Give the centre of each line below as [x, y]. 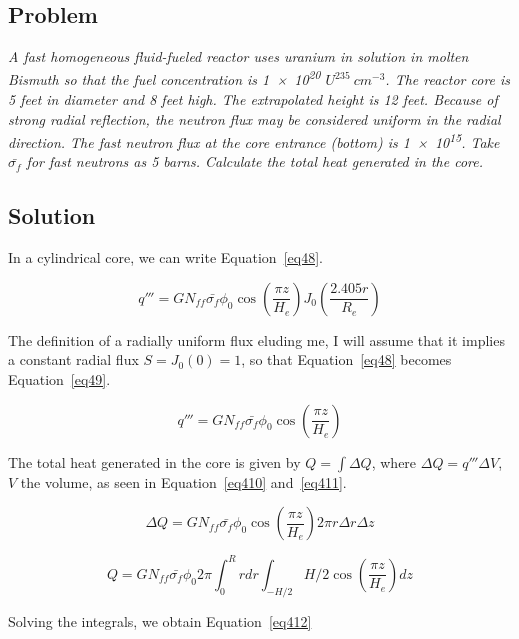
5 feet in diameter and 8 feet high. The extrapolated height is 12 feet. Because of [253, 99]
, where [394, 461]
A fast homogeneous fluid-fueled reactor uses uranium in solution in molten [238, 56]
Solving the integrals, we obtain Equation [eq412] [160, 620]
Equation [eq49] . [59, 379]
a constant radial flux [73, 359]
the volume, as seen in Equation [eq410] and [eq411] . [183, 481]
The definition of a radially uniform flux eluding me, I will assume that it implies [256, 339]
